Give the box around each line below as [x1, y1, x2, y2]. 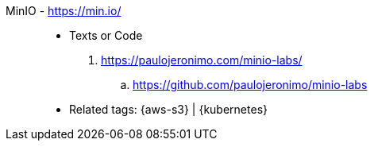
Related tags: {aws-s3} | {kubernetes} [69, 103, 268, 116]
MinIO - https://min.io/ [6, 4, 121, 17]
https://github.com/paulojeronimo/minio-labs [133, 78, 368, 91]
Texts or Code [69, 29, 143, 42]
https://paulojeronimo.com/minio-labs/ [101, 53, 303, 67]
